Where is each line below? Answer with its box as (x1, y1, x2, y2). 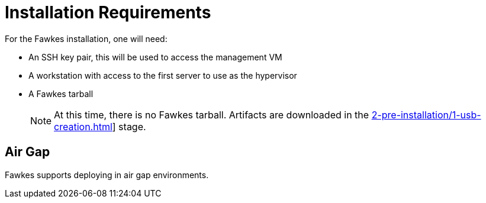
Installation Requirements (5, 2, 211, 22)
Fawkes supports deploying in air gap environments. (5, 169, 209, 180)
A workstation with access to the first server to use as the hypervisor (28, 70, 297, 80)
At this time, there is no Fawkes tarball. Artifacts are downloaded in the (54, 108, 369, 121)
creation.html (54, 120, 112, 133)
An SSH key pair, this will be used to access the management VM (28, 51, 282, 62)
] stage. (112, 120, 146, 133)
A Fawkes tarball (28, 88, 94, 99)
